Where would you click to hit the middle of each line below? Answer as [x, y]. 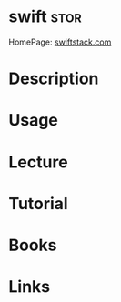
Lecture [39, 162]
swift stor [45, 17]
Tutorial [39, 203]
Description [54, 79]
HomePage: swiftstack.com [60, 42]
